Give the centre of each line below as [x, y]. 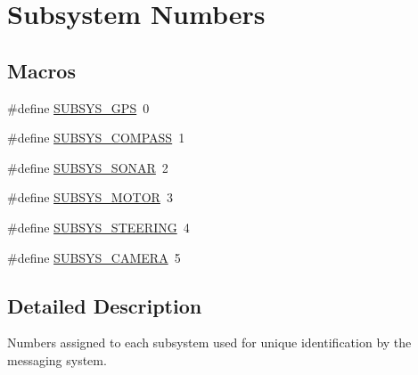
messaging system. [57, 359]
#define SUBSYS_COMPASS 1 [96, 138]
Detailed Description [105, 305]
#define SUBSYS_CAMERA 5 [94, 257]
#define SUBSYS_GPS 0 [78, 107]
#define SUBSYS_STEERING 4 [98, 227]
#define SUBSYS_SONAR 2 [88, 167]
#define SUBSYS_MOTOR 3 [90, 197]
